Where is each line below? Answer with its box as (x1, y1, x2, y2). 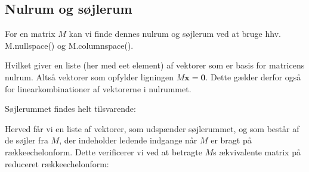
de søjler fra (5, 134, 48, 146)
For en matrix (5, 27, 55, 40)
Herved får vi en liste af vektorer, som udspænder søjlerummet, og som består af (5, 122, 299, 135)
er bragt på (211, 134, 252, 146)
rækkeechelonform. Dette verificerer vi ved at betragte (5, 145, 202, 158)
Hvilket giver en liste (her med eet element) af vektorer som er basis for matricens (5, 59, 305, 71)
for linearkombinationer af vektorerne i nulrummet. (5, 82, 191, 95)
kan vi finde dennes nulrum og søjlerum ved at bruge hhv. (69, 27, 281, 40)
